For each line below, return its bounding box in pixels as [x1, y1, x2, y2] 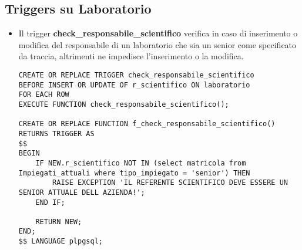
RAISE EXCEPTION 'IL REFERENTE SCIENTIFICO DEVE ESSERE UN [52, 178, 288, 187]
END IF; [35, 198, 65, 207]
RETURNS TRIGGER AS [18, 129, 95, 138]
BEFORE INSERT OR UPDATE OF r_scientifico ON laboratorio [18, 80, 250, 89]
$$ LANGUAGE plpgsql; [18, 237, 103, 246]
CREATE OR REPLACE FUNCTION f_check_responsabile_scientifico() [18, 120, 276, 129]
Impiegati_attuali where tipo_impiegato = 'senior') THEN [18, 168, 250, 177]
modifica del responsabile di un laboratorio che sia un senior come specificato [18, 38, 297, 50]
